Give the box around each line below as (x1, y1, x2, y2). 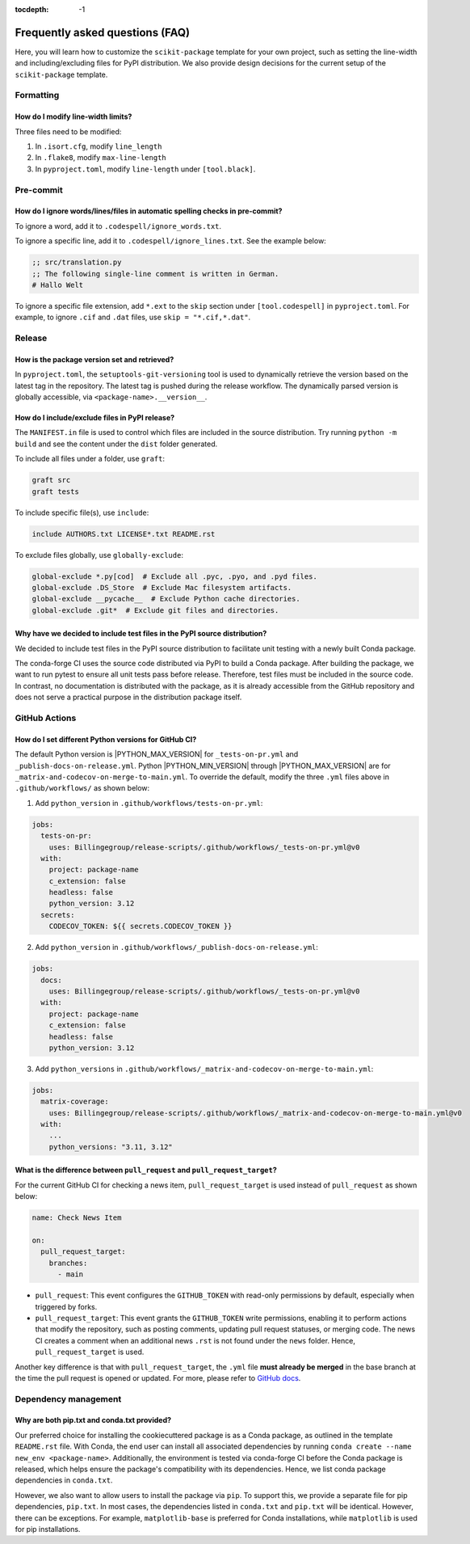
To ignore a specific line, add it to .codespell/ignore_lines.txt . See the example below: (15, 236, 326, 246)
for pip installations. (15, 1524, 81, 1533)
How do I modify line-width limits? (15, 112, 132, 121)
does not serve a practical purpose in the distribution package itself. (15, 692, 242, 702)
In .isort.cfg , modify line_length (35, 141, 162, 151)
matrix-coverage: (40, 1097, 109, 1107)
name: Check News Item (31, 1213, 122, 1222)
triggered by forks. (35, 1301, 98, 1311)
